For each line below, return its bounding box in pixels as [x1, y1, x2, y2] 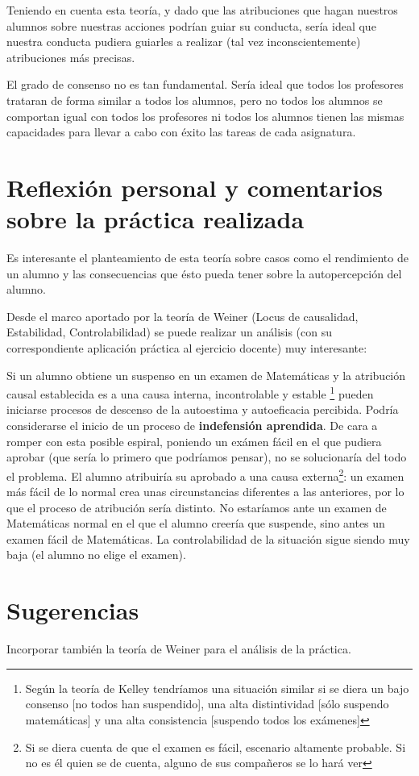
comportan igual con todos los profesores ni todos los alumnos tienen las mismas [6, 107, 404, 124]
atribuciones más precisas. [6, 48, 135, 65]
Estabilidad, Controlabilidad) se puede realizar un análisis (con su [6, 323, 333, 340]
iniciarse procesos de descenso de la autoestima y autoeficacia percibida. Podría [6, 401, 399, 418]
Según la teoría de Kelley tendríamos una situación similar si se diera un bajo [25, 679, 409, 696]
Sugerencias [6, 594, 139, 627]
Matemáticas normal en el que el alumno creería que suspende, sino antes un [6, 515, 385, 532]
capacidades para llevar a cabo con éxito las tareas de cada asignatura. [6, 123, 356, 140]
